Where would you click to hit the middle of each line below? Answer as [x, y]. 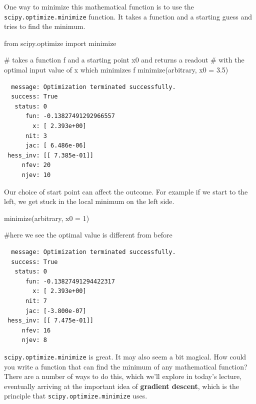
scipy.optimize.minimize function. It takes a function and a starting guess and [128, 16]
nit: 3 [36, 136]
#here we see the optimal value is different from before [88, 235]
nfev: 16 [36, 330]
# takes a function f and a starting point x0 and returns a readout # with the [124, 60]
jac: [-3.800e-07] [56, 311]
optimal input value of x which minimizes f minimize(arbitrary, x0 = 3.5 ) [116, 70]
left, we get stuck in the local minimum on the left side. [89, 201]
